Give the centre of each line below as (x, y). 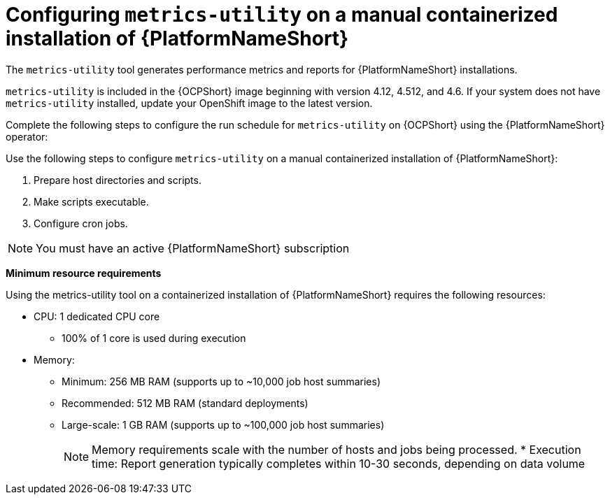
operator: (27, 136)
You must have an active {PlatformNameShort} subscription (193, 248)
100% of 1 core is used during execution (154, 338)
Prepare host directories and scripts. (118, 180)
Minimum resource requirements (84, 273)
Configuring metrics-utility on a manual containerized (282, 15)
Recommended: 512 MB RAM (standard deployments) (185, 403)
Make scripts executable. (91, 201)
